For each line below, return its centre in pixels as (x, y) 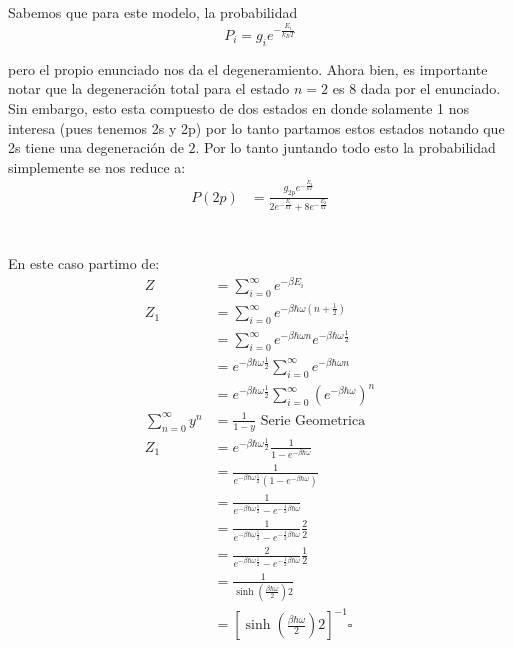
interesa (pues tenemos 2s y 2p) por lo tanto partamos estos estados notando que (256, 127)
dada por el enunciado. (430, 88)
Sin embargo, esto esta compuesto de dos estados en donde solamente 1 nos (239, 107)
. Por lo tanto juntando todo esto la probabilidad (345, 147)
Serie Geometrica (313, 420)
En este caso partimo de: (84, 263)
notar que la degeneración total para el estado (149, 88)
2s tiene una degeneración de (96, 147)
